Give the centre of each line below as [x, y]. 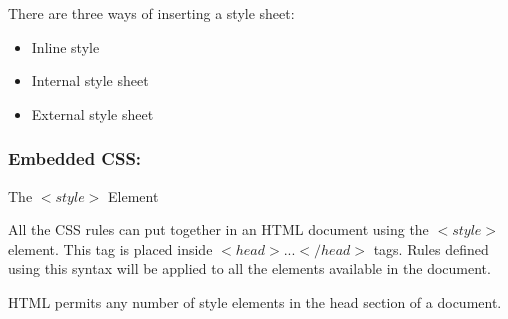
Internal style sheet [90, 80]
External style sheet [92, 113]
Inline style [65, 46]
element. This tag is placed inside [110, 248]
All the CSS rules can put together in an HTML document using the [218, 229]
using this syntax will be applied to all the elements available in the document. [249, 268]
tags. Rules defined [431, 248]
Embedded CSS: [75, 158]
